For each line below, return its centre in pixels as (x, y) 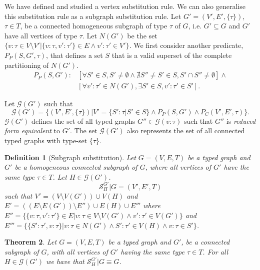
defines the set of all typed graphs (83, 121)
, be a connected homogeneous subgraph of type (94, 26)
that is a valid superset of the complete (172, 55)
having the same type (152, 251)
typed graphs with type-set (46, 140)
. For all (215, 251)
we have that (65, 261)
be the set (142, 35)
